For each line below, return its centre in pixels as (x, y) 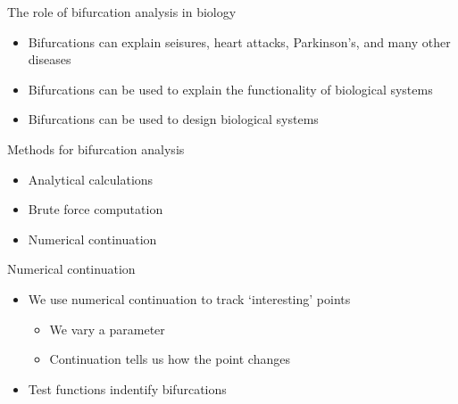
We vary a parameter (107, 329)
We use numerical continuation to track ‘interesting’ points (189, 298)
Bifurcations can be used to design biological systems (173, 119)
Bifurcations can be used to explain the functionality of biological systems (230, 89)
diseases (50, 59)
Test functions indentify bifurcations (127, 388)
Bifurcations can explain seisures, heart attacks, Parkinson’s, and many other (239, 41)
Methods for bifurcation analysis (96, 148)
